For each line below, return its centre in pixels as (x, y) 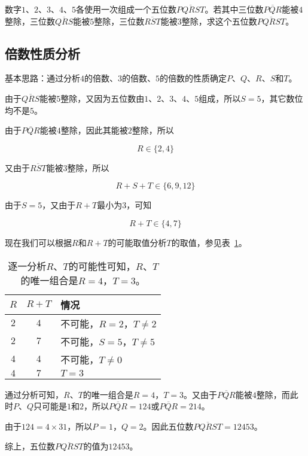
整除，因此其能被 (94, 130)
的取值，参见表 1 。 (209, 242)
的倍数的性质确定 (193, 78)
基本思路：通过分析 (42, 78)
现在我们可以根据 (38, 242)
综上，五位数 (30, 446)
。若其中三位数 (234, 9)
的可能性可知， (102, 266)
